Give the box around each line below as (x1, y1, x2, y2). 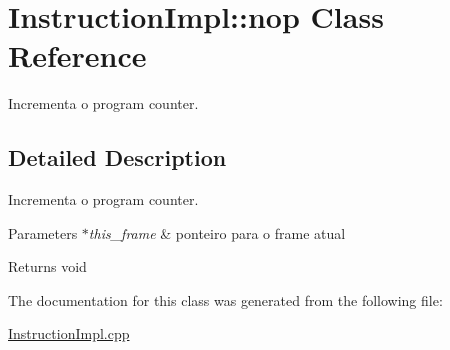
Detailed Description (8, 142, 227, 173)
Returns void (8, 256, 87, 277)
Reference (8, 35, 147, 76)
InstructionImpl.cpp (8, 323, 130, 344)
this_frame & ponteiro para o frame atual (88, 222, 346, 243)
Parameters (8, 222, 78, 243)
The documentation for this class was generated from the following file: (8, 289, 443, 310)
